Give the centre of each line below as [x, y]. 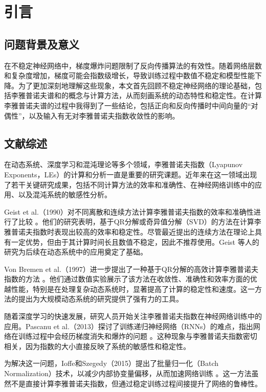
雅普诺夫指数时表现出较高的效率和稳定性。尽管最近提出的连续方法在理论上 [129, 231]
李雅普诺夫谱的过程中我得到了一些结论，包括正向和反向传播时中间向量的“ [128, 105]
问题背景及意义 [42, 44]
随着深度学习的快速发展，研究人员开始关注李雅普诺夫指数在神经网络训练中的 [133, 316]
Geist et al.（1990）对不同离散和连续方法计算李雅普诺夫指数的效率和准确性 [129, 211]
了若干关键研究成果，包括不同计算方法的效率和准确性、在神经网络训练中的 [129, 184]
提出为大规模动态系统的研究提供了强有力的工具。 [101, 299]
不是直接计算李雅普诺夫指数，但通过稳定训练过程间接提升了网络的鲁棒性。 [136, 383]
